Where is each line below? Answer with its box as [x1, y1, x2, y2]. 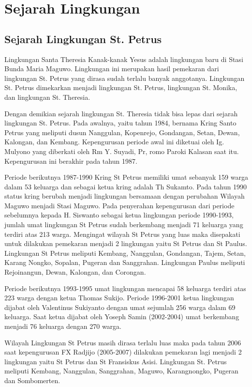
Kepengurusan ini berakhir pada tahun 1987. [4, 155, 137, 166]
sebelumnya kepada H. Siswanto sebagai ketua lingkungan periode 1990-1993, [4, 210, 234, 220]
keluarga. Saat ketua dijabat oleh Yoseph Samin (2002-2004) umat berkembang [4, 311, 239, 322]
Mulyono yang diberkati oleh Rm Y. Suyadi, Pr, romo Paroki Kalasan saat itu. [4, 146, 239, 156]
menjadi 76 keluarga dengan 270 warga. [4, 321, 121, 331]
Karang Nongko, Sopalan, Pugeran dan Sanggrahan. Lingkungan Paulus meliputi [4, 257, 245, 267]
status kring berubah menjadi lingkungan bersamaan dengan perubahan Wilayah [4, 191, 245, 201]
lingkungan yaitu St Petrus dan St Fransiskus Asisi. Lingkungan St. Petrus [4, 356, 227, 366]
